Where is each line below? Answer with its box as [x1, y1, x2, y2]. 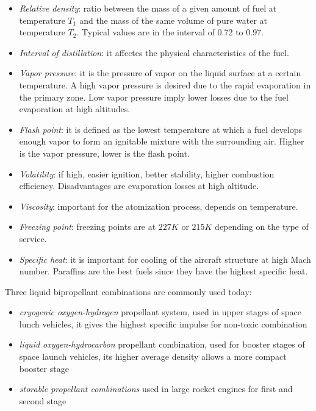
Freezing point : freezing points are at [19, 220, 156, 233]
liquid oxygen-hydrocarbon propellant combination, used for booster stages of [19, 338, 305, 351]
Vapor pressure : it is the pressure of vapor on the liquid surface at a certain [19, 66, 301, 79]
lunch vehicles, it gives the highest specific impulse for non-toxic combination [19, 317, 307, 330]
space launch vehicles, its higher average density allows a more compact [19, 350, 287, 363]
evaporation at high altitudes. [19, 102, 131, 115]
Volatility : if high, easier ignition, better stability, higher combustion [19, 167, 275, 180]
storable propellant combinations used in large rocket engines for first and [19, 382, 293, 395]
